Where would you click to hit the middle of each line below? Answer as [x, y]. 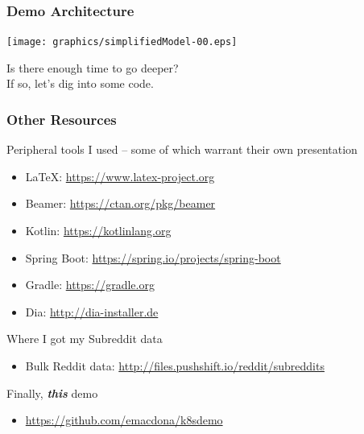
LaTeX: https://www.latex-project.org [120, 176]
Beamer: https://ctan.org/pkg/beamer [120, 203]
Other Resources [62, 119]
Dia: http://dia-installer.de [92, 311]
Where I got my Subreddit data [85, 339]
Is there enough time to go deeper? [93, 67]
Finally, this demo [52, 393]
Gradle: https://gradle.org [90, 285]
